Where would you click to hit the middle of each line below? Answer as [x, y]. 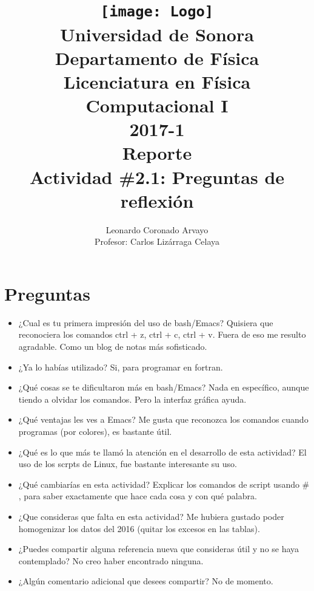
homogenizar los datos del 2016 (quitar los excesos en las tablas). [139, 528]
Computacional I [157, 105]
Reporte [157, 153]
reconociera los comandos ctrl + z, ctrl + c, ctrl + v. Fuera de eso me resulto [162, 334]
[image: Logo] [157, 12]
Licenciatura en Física [157, 81]
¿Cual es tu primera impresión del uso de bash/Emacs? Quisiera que [146, 322]
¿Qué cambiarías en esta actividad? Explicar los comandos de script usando [159, 484]
